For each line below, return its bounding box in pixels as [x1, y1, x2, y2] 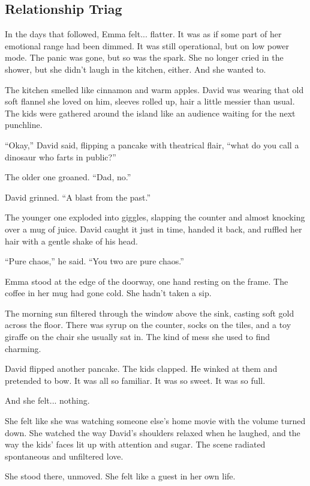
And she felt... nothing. [5, 394, 90, 407]
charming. [5, 342, 41, 354]
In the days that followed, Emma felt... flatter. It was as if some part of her [5, 28, 282, 40]
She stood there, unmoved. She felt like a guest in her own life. [5, 470, 236, 482]
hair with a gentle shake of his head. [5, 234, 138, 247]
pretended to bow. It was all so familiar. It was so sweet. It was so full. [5, 374, 266, 386]
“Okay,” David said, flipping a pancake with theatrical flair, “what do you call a [5, 138, 299, 151]
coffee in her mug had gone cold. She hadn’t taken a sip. [5, 287, 212, 299]
